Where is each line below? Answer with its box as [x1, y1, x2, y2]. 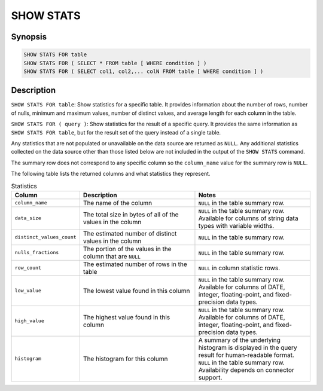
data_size [14, 215, 42, 221]
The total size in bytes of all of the [83, 210, 179, 218]
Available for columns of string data [198, 214, 298, 222]
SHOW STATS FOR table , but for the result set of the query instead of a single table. [11, 129, 221, 136]
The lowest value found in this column [83, 286, 190, 295]
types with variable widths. [198, 221, 275, 230]
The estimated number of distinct [83, 229, 177, 237]
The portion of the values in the [83, 245, 172, 253]
